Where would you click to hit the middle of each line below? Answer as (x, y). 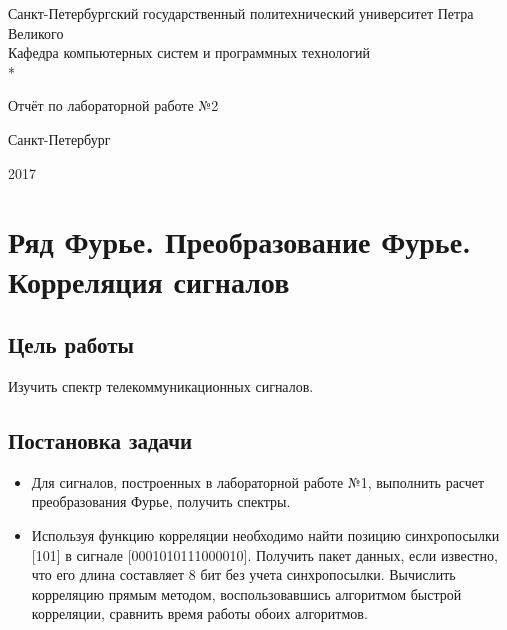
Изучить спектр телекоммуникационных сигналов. (161, 385)
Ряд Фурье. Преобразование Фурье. (239, 241)
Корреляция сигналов (149, 280)
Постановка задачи (100, 439)
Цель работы (71, 344)
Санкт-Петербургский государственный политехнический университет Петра (241, 13)
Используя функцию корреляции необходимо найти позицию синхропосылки (265, 534)
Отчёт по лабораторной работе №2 (113, 105)
